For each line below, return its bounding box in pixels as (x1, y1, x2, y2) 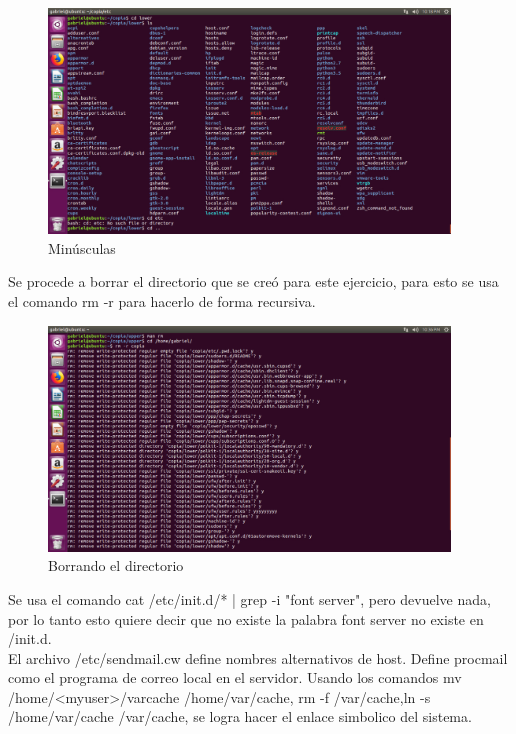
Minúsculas (48, 237, 116, 258)
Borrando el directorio (48, 555, 184, 576)
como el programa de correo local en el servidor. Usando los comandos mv (8, 667, 462, 688)
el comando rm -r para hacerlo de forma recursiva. (8, 290, 316, 311)
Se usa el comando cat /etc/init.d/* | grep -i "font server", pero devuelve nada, (8, 588, 491, 609)
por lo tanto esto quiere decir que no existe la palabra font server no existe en (8, 608, 484, 629)
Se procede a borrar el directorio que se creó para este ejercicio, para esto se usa (8, 271, 499, 292)
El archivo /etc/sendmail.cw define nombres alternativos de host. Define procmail (8, 647, 508, 668)
